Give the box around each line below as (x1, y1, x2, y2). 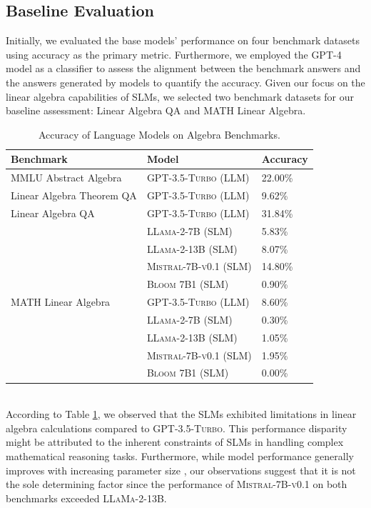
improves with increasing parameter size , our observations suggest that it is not (6, 462, 356, 477)
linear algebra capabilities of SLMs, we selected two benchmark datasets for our (6, 89, 355, 104)
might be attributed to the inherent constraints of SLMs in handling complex (6, 434, 344, 449)
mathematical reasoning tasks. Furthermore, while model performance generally (6, 448, 354, 463)
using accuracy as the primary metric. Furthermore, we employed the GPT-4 (6, 46, 342, 61)
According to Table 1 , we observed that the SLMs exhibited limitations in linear (6, 407, 357, 422)
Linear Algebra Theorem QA (11, 188, 137, 203)
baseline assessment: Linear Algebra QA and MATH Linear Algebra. (6, 103, 306, 118)
